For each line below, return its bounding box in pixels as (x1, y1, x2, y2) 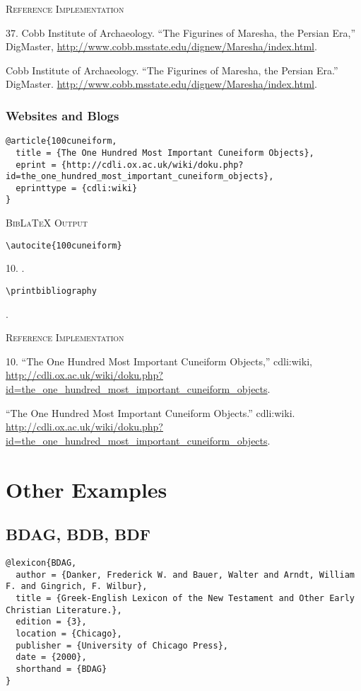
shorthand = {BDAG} (16, 663, 107, 674)
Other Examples (6, 474, 167, 503)
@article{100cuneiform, (6, 136, 117, 147)
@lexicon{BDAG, (6, 557, 77, 568)
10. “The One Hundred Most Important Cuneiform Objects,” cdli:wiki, (6, 353, 312, 368)
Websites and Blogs (6, 106, 119, 124)
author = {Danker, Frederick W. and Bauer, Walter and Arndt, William (16, 569, 355, 580)
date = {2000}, (16, 652, 87, 663)
